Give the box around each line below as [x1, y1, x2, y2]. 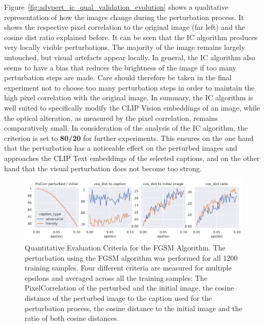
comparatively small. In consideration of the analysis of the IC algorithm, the [4, 122, 248, 133]
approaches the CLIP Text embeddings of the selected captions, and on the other [4, 152, 260, 163]
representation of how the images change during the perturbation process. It [4, 11, 244, 22]
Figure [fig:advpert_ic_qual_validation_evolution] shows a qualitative [4, 2, 229, 12]
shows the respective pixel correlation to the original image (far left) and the [4, 22, 246, 32]
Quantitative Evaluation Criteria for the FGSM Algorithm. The [25, 242, 225, 253]
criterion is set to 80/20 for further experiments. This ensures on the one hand [4, 132, 254, 143]
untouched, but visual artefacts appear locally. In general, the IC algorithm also [4, 51, 255, 62]
